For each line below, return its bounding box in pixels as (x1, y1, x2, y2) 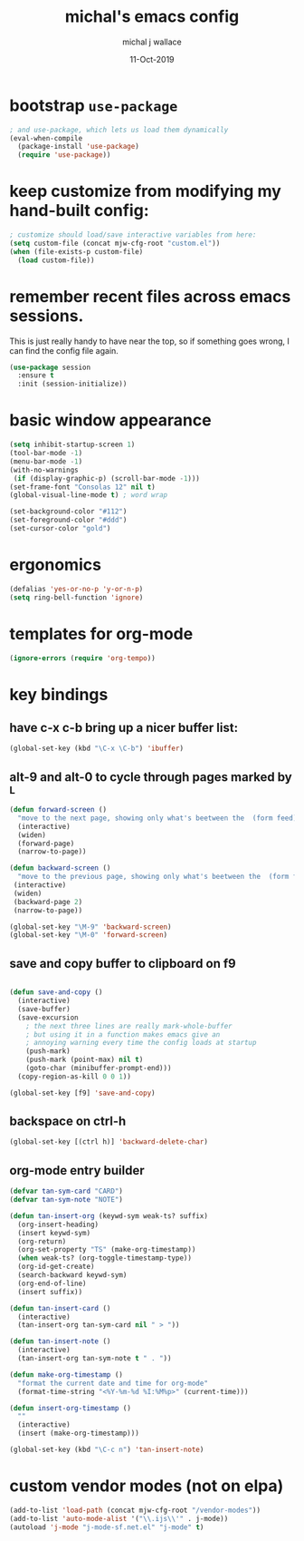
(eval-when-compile (9, 133, 83, 142)
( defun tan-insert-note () (9, 1337, 111, 1346)
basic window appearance (9, 410, 212, 431)
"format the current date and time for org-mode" (17, 1379, 208, 1388)
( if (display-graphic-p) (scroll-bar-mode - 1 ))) (13, 473, 201, 483)
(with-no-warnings (9, 465, 79, 474)
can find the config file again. (9, 345, 119, 356)
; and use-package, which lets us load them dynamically (9, 125, 229, 134)
